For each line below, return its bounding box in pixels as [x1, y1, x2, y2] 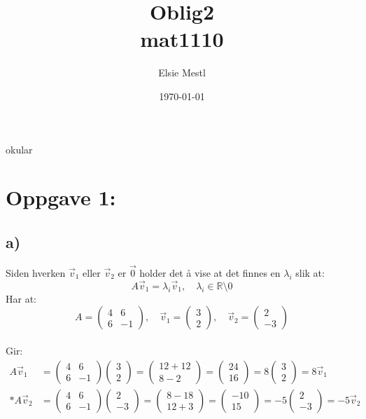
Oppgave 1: [6, 183, 116, 212]
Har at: [6, 291, 36, 305]
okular [6, 142, 33, 156]
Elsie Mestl [158, 65, 206, 80]
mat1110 [140, 25, 224, 53]
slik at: [295, 265, 325, 280]
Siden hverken [6, 265, 66, 280]
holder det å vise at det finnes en [139, 265, 281, 280]
